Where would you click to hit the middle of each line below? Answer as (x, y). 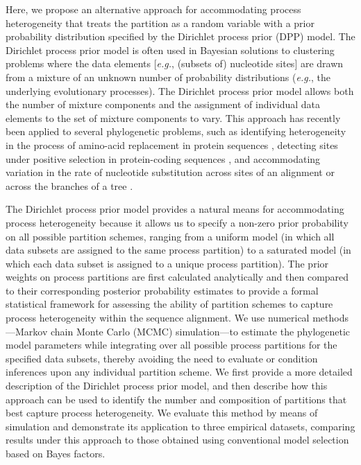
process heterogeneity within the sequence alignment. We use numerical (158, 318)
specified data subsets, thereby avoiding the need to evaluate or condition (162, 358)
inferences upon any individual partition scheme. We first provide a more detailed (179, 372)
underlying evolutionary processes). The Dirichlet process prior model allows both (180, 90)
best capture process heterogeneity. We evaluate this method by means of (162, 413)
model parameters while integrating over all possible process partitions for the (171, 345)
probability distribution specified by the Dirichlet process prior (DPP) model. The (180, 36)
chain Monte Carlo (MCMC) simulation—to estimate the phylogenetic (200, 331)
